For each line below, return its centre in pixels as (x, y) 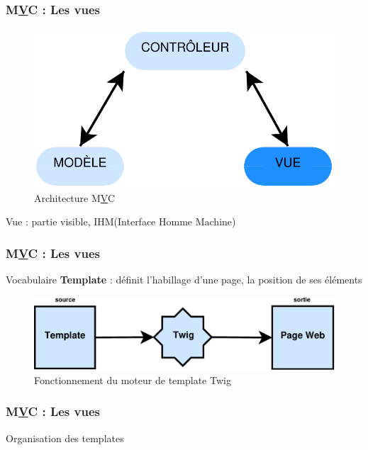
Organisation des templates (65, 438)
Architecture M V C (75, 197)
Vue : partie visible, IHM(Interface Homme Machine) (121, 221)
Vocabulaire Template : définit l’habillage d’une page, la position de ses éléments (184, 280)
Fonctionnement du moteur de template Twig (133, 379)
